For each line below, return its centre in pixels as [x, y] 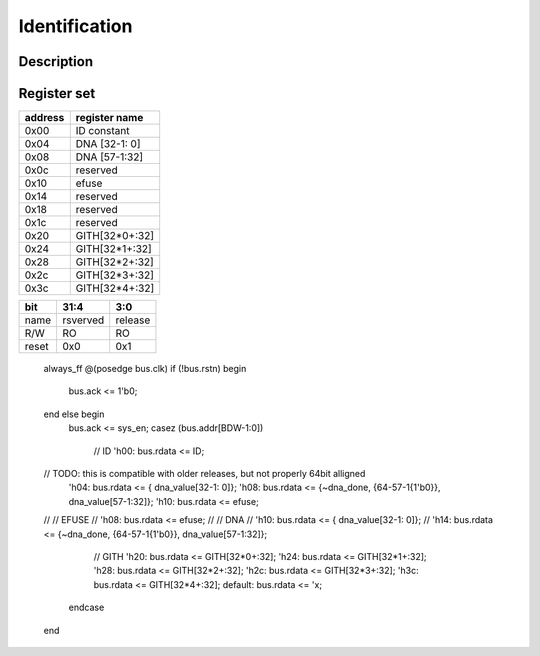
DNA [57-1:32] [109, 157]
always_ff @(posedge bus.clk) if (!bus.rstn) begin [145, 369]
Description [56, 61]
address [44, 118]
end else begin [74, 414]
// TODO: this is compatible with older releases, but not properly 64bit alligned [204, 474]
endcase [86, 607]
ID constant [102, 131]
